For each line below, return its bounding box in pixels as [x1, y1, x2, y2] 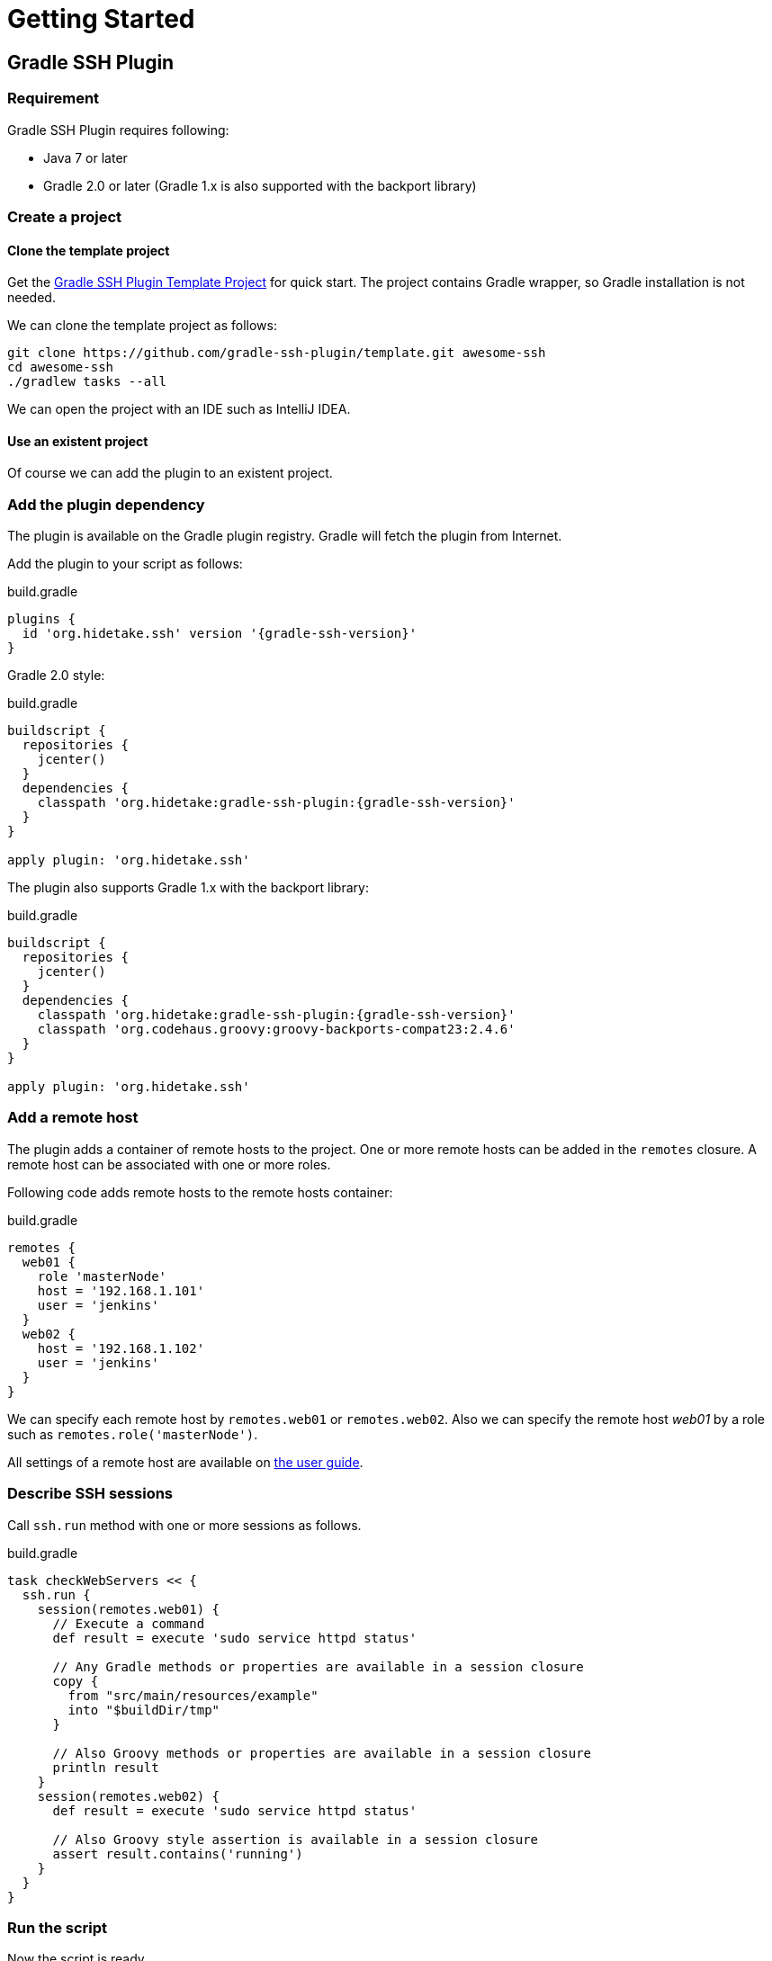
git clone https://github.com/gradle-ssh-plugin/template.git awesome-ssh [7, 345, 546, 361]
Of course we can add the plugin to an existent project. [7, 465, 333, 481]
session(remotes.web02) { [37, 1788, 220, 1804]
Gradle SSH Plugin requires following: [7, 121, 229, 138]
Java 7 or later [43, 149, 128, 166]
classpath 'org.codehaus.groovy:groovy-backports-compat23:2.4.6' [37, 1022, 516, 1037]
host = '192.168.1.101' [37, 1283, 205, 1298]
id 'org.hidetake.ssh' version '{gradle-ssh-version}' [22, 626, 417, 641]
